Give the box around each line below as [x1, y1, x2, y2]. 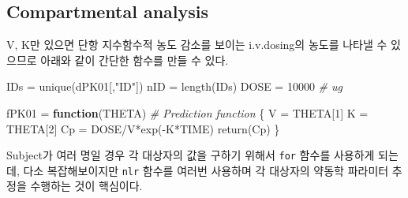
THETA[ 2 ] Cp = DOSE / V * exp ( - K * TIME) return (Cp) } [6, 120, 280, 136]
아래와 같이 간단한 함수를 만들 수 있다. [40, 51, 229, 68]
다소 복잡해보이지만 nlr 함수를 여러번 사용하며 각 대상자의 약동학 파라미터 [23, 162, 389, 178]
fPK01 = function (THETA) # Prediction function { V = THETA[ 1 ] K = [6, 104, 369, 121]
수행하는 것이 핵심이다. [30, 177, 143, 194]
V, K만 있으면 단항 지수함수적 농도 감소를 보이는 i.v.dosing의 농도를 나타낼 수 [6, 36, 387, 53]
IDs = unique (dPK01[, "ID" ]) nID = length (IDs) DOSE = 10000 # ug [6, 78, 343, 95]
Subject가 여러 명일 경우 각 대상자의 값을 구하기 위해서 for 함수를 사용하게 [6, 147, 375, 163]
